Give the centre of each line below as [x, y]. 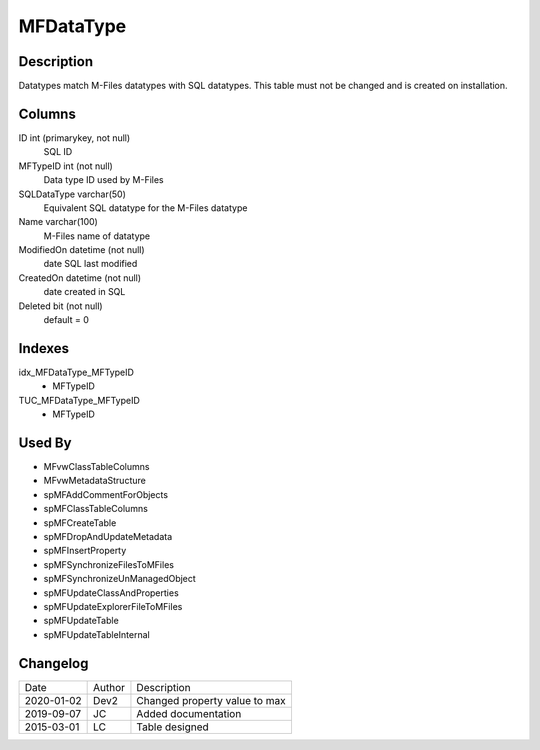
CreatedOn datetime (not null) [80, 277]
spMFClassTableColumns [96, 509]
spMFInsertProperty [85, 551]
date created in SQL [84, 292]
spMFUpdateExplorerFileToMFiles [113, 606]
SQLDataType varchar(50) [72, 194]
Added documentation [189, 713]
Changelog [53, 663]
